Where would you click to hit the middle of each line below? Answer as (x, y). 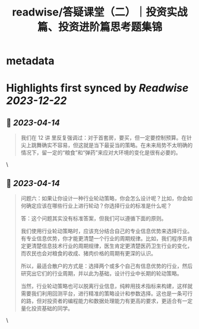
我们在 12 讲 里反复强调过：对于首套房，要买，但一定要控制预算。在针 (106, 138)
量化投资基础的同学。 (47, 308)
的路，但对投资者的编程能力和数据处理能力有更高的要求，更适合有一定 (107, 301)
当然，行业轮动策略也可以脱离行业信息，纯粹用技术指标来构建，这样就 (107, 286)
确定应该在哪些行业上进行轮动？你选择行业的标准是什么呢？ (99, 206)
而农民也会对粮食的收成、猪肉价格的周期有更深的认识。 (88, 253)
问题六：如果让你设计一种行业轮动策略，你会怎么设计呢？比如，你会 (104, 198)
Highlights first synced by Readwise (97, 88)
